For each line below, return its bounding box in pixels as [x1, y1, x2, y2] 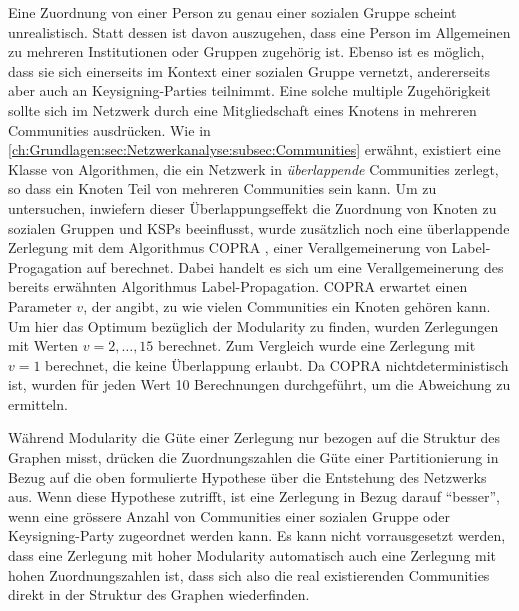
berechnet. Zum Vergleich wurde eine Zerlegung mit [158, 335, 476, 356]
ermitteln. [8, 393, 68, 414]
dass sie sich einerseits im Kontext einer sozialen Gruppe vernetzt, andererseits [8, 60, 491, 81]
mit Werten [8, 335, 79, 356]
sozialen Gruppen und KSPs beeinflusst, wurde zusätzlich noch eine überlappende [8, 217, 510, 238]
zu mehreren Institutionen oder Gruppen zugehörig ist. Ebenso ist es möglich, [8, 41, 485, 62]
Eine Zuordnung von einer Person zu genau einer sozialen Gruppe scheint [8, 2, 457, 22]
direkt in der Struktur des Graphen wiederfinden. [8, 584, 310, 605]
